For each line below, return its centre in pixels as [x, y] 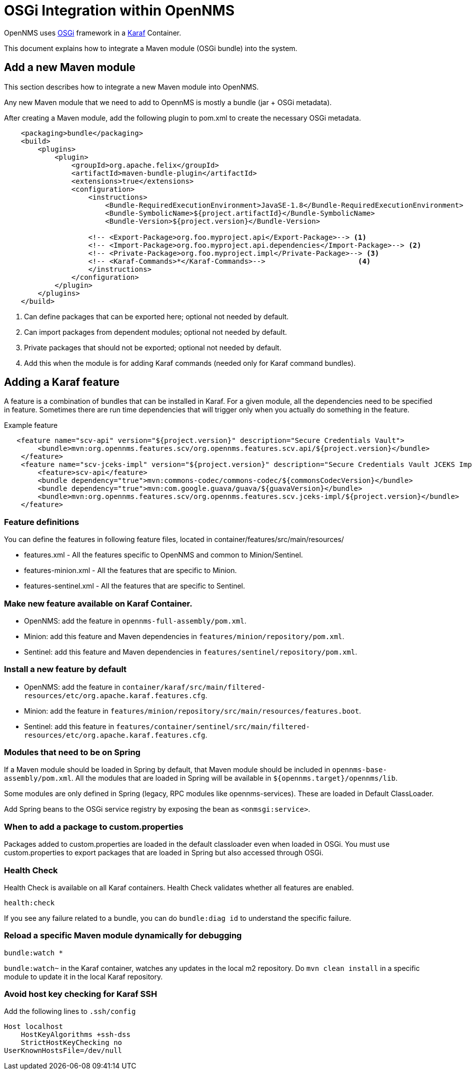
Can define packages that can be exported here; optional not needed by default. [156, 316]
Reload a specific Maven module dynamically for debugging [123, 936]
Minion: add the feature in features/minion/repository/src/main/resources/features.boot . [193, 711]
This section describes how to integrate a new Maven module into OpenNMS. [131, 87]
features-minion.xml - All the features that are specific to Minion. [130, 571]
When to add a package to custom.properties [94, 827]
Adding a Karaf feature [62, 382]
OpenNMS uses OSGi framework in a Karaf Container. [93, 33]
